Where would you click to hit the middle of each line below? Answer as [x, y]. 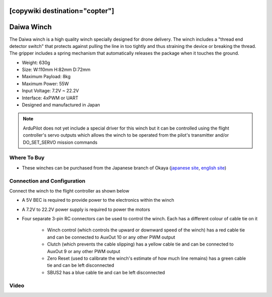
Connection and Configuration [47, 181]
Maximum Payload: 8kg [46, 77]
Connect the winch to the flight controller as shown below [69, 191]
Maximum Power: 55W [45, 84]
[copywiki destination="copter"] [62, 11]
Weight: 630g [36, 63]
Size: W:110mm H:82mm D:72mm [56, 70]
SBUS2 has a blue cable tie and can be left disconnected [106, 272]
